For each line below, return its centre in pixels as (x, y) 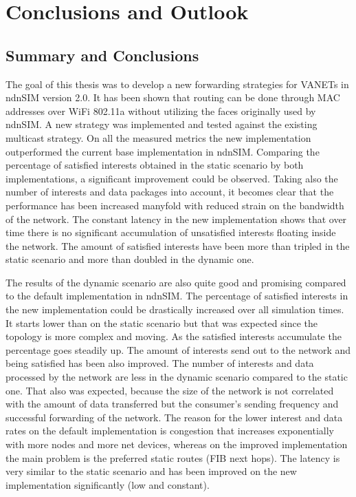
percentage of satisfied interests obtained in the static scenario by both (155, 165)
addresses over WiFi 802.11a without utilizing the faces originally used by (161, 110)
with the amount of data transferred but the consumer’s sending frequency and (172, 404)
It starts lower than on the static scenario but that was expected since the (162, 322)
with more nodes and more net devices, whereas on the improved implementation (177, 444)
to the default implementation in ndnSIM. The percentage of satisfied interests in (177, 296)
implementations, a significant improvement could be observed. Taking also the (172, 178)
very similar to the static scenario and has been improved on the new (151, 471)
